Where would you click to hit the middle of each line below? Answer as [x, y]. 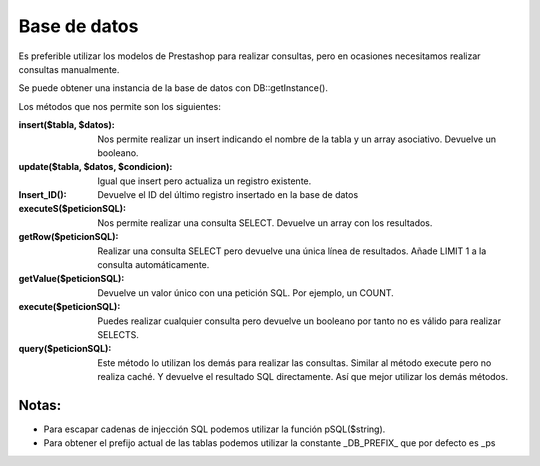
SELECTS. [118, 334]
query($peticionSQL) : [65, 349]
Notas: [40, 405]
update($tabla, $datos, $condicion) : [95, 167]
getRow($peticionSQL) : [68, 237]
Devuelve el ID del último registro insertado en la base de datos [228, 195]
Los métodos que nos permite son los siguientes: [120, 106]
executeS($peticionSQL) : [72, 209]
